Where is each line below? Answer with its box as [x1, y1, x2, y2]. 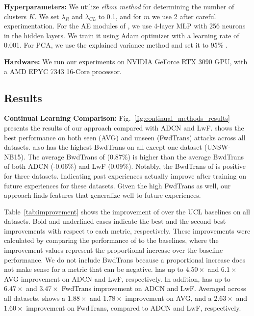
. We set [34, 11, 59, 21]
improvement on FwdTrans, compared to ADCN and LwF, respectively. [26, 302, 241, 313]
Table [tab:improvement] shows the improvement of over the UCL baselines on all [4, 206, 250, 216]
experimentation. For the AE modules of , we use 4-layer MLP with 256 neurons [4, 21, 246, 31]
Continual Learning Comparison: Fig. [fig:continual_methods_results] [4, 113, 230, 123]
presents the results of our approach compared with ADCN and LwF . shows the [4, 122, 244, 132]
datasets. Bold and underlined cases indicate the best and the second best [4, 216, 226, 226]
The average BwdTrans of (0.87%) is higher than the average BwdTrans [27, 151, 244, 161]
